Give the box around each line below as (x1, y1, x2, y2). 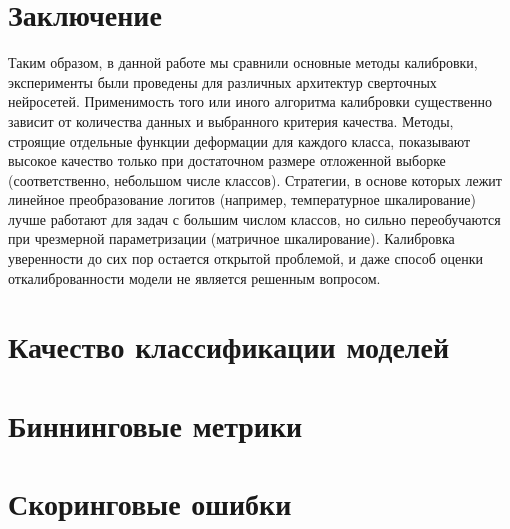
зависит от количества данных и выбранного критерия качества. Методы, (8, 110, 454, 131)
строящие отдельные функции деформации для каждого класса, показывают (8, 130, 471, 151)
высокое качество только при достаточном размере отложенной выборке (8, 150, 446, 171)
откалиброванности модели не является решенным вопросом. (8, 267, 381, 288)
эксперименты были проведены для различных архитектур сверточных (8, 71, 437, 92)
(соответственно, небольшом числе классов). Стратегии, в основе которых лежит (8, 169, 502, 190)
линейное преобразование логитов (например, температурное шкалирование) (8, 189, 476, 210)
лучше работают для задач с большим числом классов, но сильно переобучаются (8, 208, 501, 229)
